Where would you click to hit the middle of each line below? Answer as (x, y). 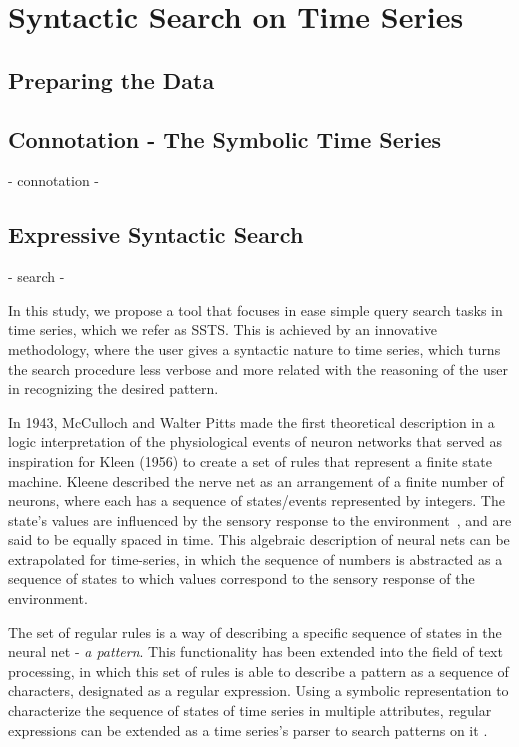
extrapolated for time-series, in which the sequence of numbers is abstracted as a (255, 558)
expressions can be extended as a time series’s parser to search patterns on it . (248, 729)
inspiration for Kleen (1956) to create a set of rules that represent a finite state (250, 460)
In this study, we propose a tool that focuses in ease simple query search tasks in (255, 309)
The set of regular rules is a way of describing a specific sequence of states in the (255, 631)
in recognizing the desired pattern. (113, 388)
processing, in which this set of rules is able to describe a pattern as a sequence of (258, 670)
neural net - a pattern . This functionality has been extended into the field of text (255, 651)
